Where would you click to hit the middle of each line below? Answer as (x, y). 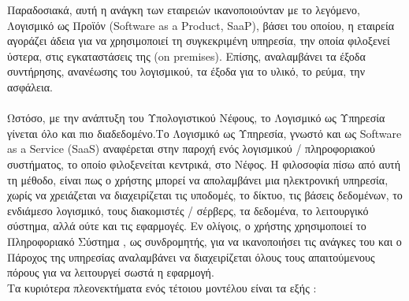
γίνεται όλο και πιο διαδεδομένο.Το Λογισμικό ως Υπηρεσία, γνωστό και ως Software (204, 133)
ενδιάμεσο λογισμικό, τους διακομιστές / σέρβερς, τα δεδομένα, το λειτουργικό (188, 210)
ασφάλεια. (30, 86)
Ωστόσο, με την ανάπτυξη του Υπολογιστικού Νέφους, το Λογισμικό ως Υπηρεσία (196, 118)
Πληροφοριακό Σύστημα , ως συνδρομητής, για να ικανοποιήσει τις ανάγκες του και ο (204, 241)
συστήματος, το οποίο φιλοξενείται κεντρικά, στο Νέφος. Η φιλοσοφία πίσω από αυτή (204, 164)
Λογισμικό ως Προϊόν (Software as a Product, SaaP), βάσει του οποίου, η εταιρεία (201, 25)
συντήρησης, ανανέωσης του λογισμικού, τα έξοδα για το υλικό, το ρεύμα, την (186, 71)
